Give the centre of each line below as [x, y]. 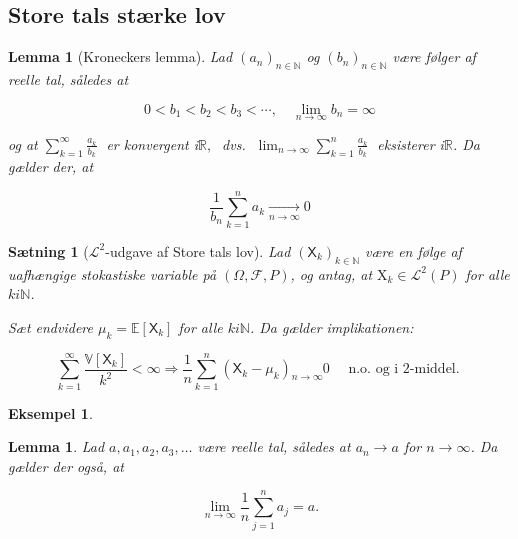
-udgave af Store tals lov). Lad [198, 250]
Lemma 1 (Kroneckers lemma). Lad [120, 56]
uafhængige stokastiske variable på [112, 273]
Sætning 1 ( [48, 250]
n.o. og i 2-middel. [404, 369]
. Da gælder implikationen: [331, 326]
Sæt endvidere [50, 326]
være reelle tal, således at [274, 446]
